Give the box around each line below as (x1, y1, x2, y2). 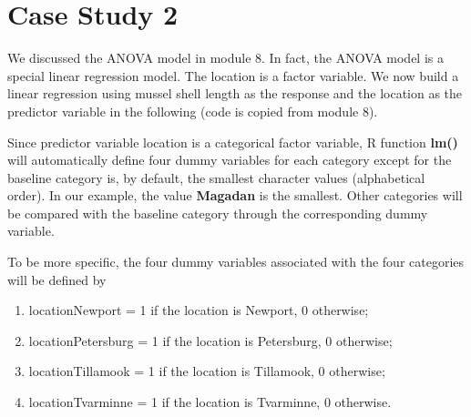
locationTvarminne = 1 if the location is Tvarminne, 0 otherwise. (28, 392, 392, 412)
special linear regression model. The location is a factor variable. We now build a (7, 66, 459, 85)
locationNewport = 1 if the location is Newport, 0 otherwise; (28, 300, 369, 320)
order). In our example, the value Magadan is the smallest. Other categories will (7, 186, 463, 205)
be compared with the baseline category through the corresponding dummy (7, 203, 428, 222)
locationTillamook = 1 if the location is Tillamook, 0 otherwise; (28, 361, 385, 381)
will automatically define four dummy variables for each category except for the (7, 150, 452, 169)
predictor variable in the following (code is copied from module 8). (7, 101, 378, 120)
